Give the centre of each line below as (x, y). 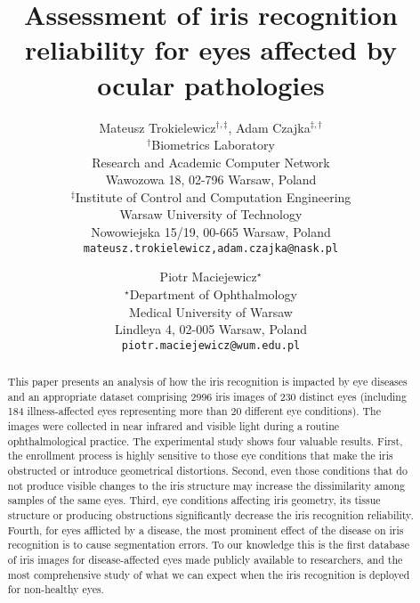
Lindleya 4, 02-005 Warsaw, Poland (211, 329)
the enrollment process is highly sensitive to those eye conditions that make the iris (200, 456)
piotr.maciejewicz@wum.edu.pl (211, 345)
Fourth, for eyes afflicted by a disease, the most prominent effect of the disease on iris (206, 530)
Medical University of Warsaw (211, 311)
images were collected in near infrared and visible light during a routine (174, 426)
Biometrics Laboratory (213, 145)
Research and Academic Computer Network (211, 162)
